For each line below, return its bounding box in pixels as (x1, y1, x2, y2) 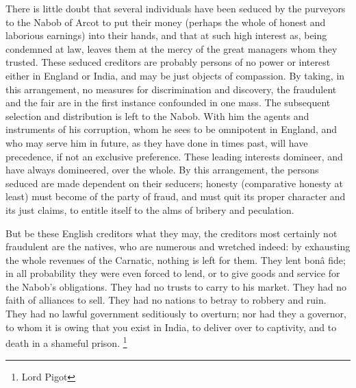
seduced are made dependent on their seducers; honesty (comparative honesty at (5, 175, 343, 190)
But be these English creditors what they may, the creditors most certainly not (5, 226, 338, 240)
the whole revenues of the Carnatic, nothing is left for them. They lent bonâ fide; (5, 252, 346, 267)
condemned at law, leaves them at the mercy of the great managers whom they (5, 41, 338, 56)
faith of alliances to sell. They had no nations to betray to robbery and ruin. (5, 293, 327, 307)
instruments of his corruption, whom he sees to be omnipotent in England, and (5, 122, 338, 136)
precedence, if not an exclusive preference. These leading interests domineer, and (5, 149, 343, 163)
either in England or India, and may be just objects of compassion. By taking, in (5, 68, 345, 82)
